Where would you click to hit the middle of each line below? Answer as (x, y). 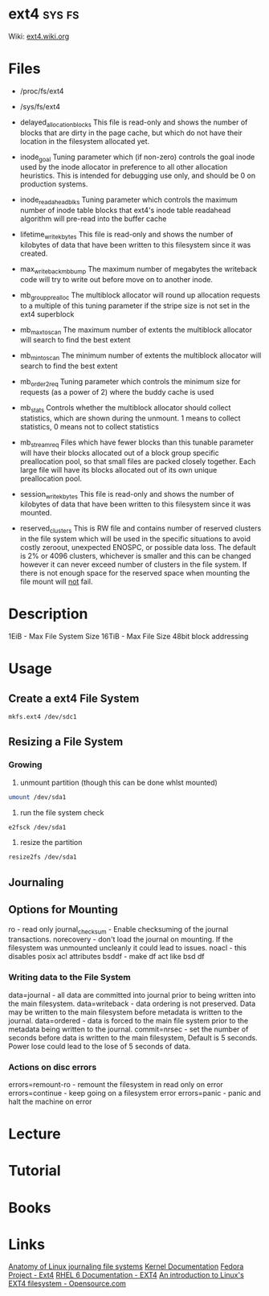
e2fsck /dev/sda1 (37, 827)
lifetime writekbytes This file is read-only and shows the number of (126, 236)
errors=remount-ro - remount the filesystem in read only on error (116, 1084)
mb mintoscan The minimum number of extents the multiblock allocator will (141, 357)
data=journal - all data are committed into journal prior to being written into (132, 995)
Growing (25, 765)
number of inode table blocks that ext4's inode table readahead (125, 211)
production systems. (54, 184)
